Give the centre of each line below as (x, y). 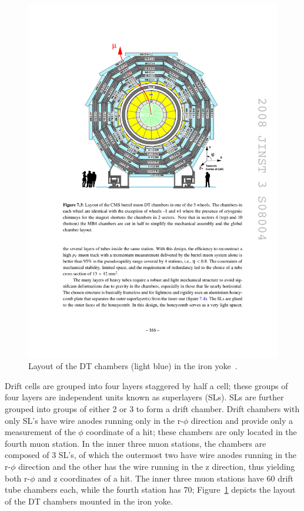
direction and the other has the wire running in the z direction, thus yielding (157, 467)
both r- (18, 478)
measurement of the (40, 432)
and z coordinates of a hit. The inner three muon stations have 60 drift (166, 478)
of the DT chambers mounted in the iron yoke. (89, 501)
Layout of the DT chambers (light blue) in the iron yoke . (133, 366)
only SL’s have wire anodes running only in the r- (94, 420)
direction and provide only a (242, 420)
